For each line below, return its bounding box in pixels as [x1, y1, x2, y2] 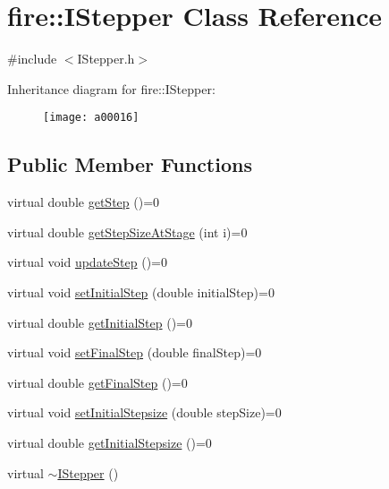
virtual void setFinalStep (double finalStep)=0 [7, 343, 262, 362]
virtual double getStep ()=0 [7, 193, 160, 211]
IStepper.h [77, 49, 135, 68]
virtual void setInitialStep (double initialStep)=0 [7, 282, 275, 301]
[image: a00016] [43, 111, 140, 124]
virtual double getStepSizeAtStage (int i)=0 [7, 222, 248, 241]
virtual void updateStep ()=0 [7, 253, 167, 271]
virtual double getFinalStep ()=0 [7, 373, 188, 391]
